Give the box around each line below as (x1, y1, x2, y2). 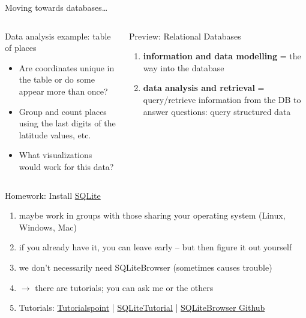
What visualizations (19, 149, 92, 161)
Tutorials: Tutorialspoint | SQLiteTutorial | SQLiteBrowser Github (19, 301, 265, 314)
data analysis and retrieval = (143, 81, 265, 94)
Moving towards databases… (5, 1, 108, 13)
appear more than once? (19, 84, 108, 97)
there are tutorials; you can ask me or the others (35, 281, 214, 293)
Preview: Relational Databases (129, 29, 241, 42)
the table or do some (19, 73, 95, 86)
